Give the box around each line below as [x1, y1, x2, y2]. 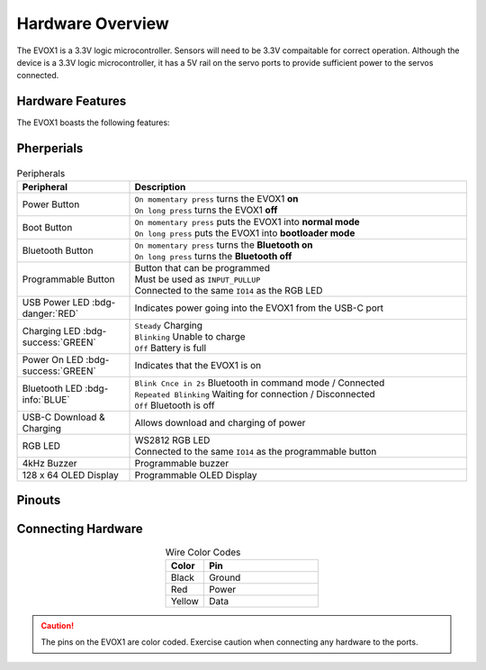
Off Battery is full [134, 342, 207, 355]
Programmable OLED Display [134, 469, 257, 482]
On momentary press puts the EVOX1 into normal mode [134, 216, 360, 229]
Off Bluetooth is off [134, 399, 215, 412]
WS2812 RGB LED [134, 434, 211, 447]
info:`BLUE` [22, 394, 71, 406]
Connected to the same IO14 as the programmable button [134, 446, 377, 458]
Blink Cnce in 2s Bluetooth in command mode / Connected [134, 376, 385, 389]
